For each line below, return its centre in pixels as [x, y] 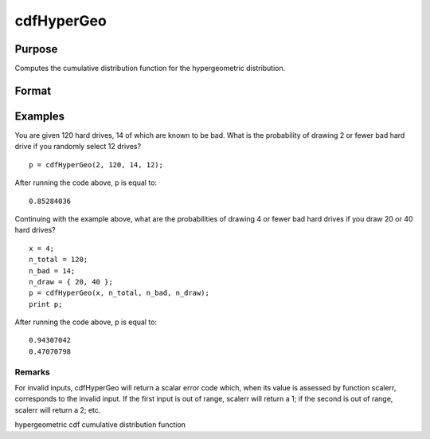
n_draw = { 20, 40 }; [71, 282]
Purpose [36, 49]
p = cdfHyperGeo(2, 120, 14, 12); [96, 165]
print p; [46, 304]
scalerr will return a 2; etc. [58, 410]
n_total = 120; [59, 260]
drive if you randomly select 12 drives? [78, 147]
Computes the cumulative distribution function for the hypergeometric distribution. [150, 69]
